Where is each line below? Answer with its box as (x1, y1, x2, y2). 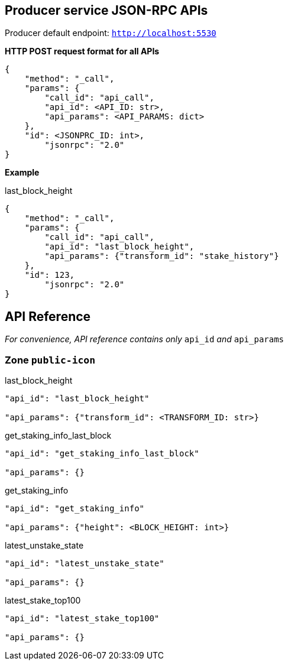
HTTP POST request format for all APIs (5, 46, 160, 57)
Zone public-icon (5, 353, 96, 366)
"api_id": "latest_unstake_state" (5, 559, 164, 569)
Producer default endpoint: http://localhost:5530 (5, 28, 216, 38)
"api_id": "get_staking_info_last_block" (5, 449, 199, 459)
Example (5, 167, 40, 178)
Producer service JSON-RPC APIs (5, 3, 208, 18)
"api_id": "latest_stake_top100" (5, 614, 160, 624)
